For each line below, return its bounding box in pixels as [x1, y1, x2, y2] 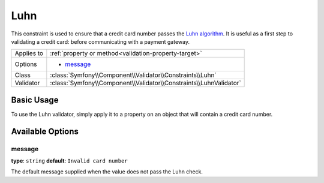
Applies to [14, 49, 44, 58]
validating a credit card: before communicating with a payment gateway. [11, 38, 190, 45]
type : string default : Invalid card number [11, 157, 128, 164]
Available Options [11, 126, 79, 136]
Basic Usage [11, 95, 59, 105]
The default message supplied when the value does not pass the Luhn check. [11, 168, 203, 175]
